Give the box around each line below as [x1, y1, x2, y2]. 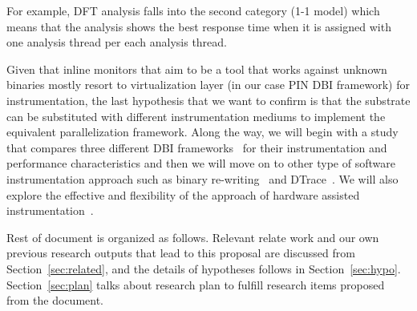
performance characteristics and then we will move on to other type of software [6, 155, 395, 172]
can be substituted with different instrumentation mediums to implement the [6, 107, 386, 124]
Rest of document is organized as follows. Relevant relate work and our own [6, 228, 379, 245]
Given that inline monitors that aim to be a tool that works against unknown [6, 60, 387, 77]
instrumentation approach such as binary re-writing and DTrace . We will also [6, 170, 399, 187]
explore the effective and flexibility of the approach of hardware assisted [6, 186, 360, 203]
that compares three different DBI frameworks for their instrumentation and [6, 139, 387, 155]
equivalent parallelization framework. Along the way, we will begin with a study [6, 123, 399, 140]
